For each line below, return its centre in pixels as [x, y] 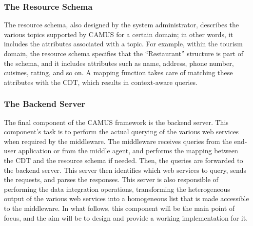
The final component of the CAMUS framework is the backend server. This [116, 122]
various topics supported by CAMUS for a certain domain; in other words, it [118, 34]
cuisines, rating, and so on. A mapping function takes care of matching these [118, 72]
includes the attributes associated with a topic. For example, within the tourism [123, 44]
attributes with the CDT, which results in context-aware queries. [101, 82]
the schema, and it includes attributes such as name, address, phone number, [119, 63]
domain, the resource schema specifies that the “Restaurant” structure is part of [124, 53]
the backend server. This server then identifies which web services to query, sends [125, 170]
